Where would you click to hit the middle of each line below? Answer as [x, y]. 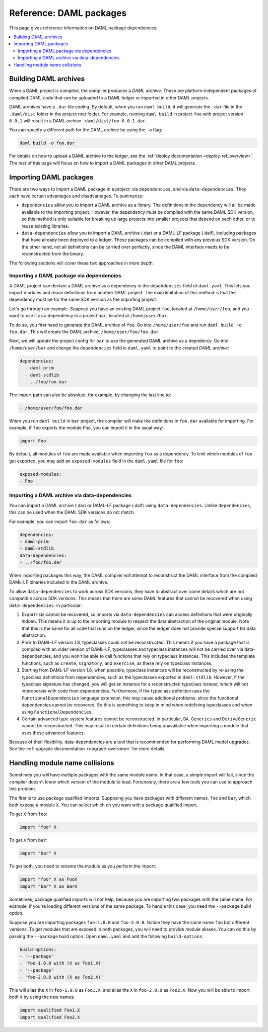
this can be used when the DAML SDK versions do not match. [72, 513]
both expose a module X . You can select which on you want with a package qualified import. [103, 805]
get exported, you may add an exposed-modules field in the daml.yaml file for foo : [96, 461]
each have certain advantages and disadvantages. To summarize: [76, 196]
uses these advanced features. [53, 733]
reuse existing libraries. [45, 226]
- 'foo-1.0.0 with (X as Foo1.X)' [62, 963]
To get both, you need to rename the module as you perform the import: [83, 866]
